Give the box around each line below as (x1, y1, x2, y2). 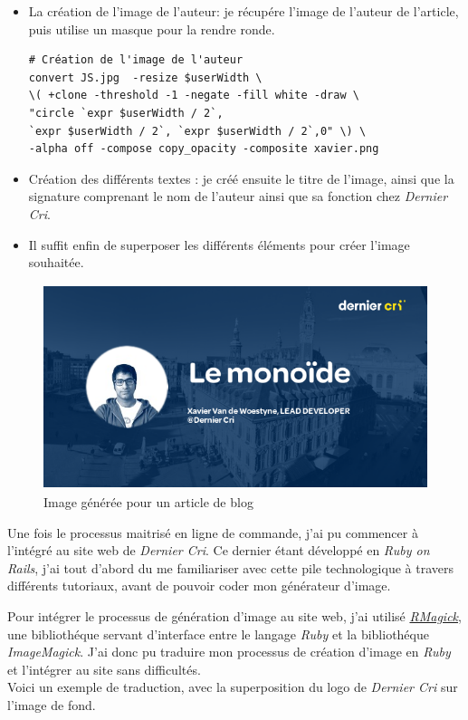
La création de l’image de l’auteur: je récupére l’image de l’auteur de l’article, (28, 2, 459, 20)
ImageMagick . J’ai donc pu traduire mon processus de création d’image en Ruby (7, 642, 451, 661)
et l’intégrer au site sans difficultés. (7, 659, 201, 678)
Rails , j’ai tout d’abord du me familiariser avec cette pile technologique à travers (7, 558, 454, 577)
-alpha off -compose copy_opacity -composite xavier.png (28, 142, 379, 156)
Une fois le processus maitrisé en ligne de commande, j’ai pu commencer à (7, 523, 418, 542)
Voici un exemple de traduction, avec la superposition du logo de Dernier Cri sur (7, 677, 458, 696)
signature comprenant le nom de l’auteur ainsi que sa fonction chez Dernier (28, 187, 448, 206)
